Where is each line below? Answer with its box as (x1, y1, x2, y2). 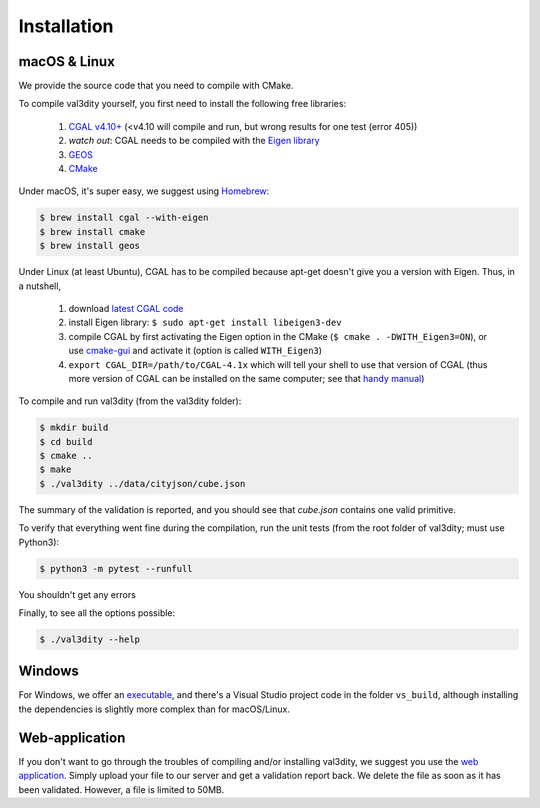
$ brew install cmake (39, 226, 146, 237)
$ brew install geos (39, 240, 140, 252)
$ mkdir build (39, 422, 109, 434)
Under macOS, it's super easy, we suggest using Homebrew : (18, 185, 270, 197)
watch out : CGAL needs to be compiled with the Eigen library (68, 135, 320, 147)
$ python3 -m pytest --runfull (39, 563, 194, 574)
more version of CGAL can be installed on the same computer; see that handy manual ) (68, 372, 425, 384)
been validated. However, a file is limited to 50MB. (18, 783, 225, 795)
